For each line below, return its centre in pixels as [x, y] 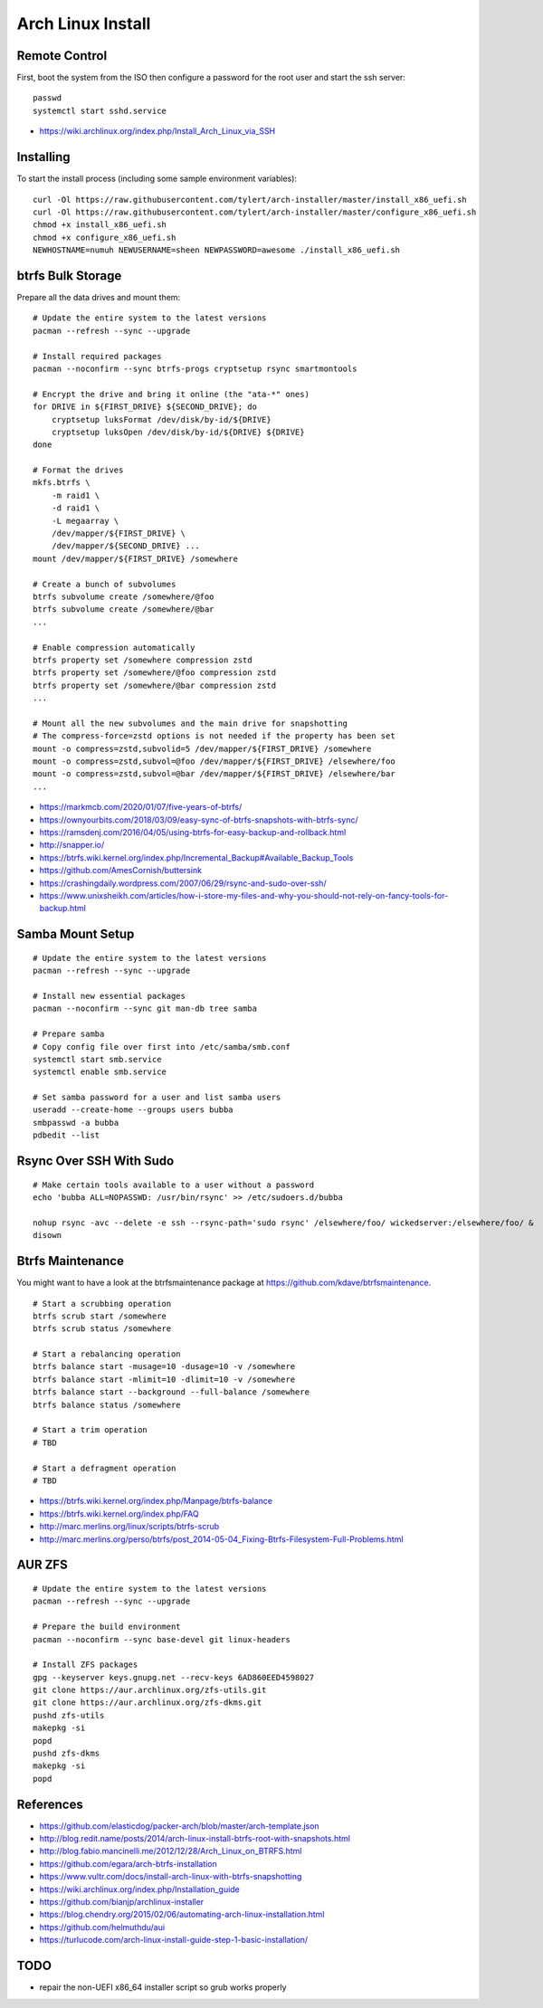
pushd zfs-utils [69, 1715]
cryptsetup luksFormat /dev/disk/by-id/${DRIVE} [161, 419]
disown [48, 1236]
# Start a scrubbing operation [102, 1304]
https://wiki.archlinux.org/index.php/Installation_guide [139, 1889]
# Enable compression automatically [114, 647]
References [50, 1804]
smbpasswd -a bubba [76, 1123]
